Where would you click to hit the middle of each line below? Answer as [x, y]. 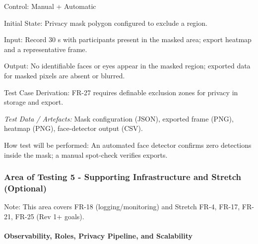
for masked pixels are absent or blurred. [64, 75]
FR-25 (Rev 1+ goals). [50, 216]
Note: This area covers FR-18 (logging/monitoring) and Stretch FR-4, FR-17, [122, 207]
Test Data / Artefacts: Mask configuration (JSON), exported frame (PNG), [119, 118]
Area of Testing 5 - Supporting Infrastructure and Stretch [123, 177]
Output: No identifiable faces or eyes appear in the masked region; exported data [127, 66]
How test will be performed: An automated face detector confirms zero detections [128, 145]
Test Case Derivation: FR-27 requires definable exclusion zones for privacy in [121, 92]
